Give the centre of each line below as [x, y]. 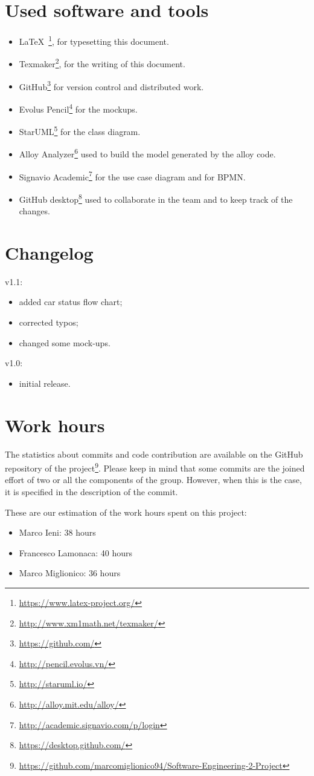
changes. [34, 211]
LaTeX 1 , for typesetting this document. [94, 40]
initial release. [45, 383]
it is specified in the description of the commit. [91, 491]
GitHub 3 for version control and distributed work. [111, 85]
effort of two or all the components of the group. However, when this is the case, [153, 480]
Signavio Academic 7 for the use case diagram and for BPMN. [132, 176]
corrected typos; [49, 322]
